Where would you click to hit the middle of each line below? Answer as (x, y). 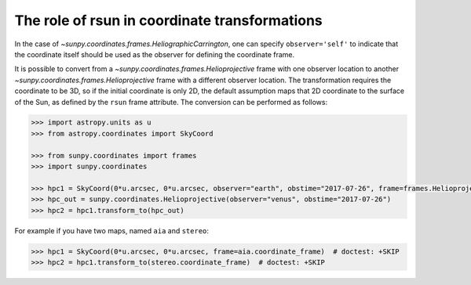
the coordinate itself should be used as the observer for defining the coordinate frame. (155, 54)
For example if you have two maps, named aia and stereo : (112, 230)
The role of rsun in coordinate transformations (169, 20)
